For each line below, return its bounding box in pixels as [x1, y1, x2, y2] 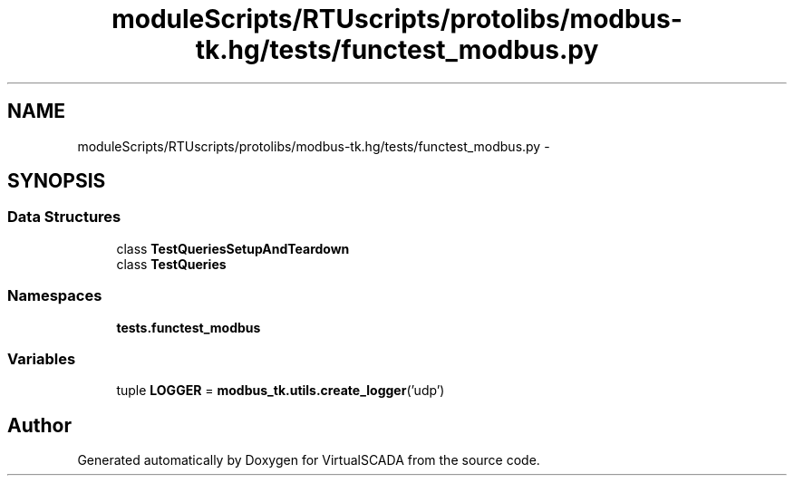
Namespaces [7, 286, 102, 305]
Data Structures [7, 208, 121, 227]
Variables [7, 349, 76, 368]
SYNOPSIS [7, 169, 106, 193]
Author [7, 413, 72, 437]
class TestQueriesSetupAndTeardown [116, 240, 350, 256]
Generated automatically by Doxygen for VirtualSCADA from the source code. [77, 452, 540, 469]
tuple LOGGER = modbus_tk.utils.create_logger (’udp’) [116, 382, 445, 399]
